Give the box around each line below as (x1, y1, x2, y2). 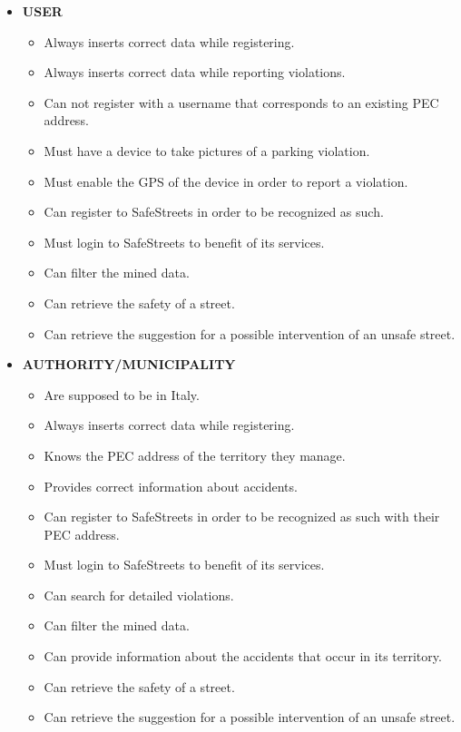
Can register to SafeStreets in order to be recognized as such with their (44, 507, 440, 526)
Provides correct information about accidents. (44, 476, 298, 495)
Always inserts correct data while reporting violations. (44, 63, 346, 82)
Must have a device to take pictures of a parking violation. (44, 141, 370, 160)
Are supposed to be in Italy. (44, 385, 200, 404)
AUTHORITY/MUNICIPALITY (22, 355, 236, 374)
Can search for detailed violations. (44, 585, 234, 604)
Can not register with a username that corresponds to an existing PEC (44, 93, 439, 112)
